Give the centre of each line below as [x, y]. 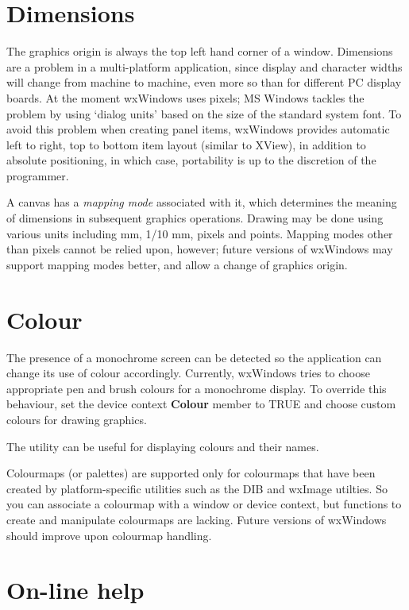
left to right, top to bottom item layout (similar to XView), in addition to [186, 144]
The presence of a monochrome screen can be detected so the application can [194, 357]
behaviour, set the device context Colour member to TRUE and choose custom [201, 404]
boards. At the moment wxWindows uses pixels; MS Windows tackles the [185, 97]
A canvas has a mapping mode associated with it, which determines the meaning [202, 202]
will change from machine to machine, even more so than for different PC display [204, 82]
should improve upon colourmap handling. [109, 535]
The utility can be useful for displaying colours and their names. [163, 446]
